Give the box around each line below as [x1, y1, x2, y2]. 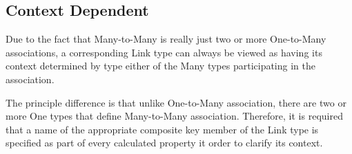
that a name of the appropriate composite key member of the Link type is [6, 122, 319, 136]
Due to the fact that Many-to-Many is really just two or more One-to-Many [6, 32, 326, 46]
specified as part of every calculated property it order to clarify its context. [6, 135, 323, 150]
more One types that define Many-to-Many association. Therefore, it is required [6, 109, 343, 123]
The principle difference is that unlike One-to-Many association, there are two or [6, 95, 346, 109]
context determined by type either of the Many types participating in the [6, 58, 315, 73]
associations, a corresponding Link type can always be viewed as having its [6, 45, 322, 59]
